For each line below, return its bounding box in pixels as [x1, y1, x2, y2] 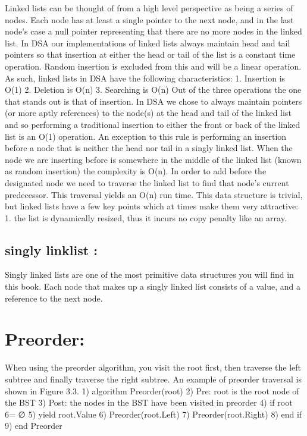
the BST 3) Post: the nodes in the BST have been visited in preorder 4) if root [5, 396, 293, 409]
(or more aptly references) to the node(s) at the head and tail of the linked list [5, 106, 292, 119]
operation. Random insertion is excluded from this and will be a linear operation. [5, 59, 302, 72]
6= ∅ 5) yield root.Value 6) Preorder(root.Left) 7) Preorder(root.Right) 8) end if [5, 407, 302, 420]
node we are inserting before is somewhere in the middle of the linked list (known [5, 153, 302, 165]
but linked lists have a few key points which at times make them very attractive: [5, 200, 299, 212]
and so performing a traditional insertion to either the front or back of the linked [5, 118, 300, 130]
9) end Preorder [5, 419, 62, 432]
